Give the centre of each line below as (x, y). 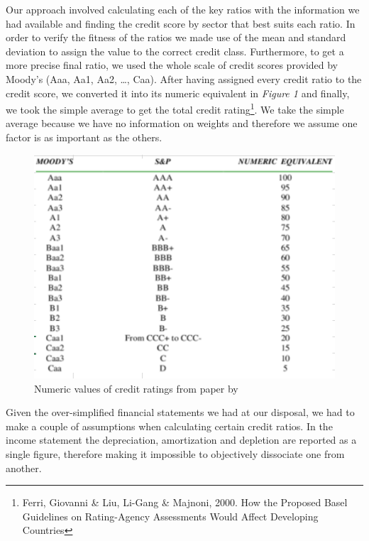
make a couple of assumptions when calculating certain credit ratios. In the (169, 426)
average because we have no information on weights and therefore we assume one (182, 123)
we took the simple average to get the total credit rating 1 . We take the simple (175, 108)
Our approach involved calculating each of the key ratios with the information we (183, 9)
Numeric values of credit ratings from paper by (136, 388)
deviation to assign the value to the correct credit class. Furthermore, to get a (175, 51)
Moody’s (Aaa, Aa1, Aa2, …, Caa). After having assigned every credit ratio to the (184, 78)
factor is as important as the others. (84, 137)
